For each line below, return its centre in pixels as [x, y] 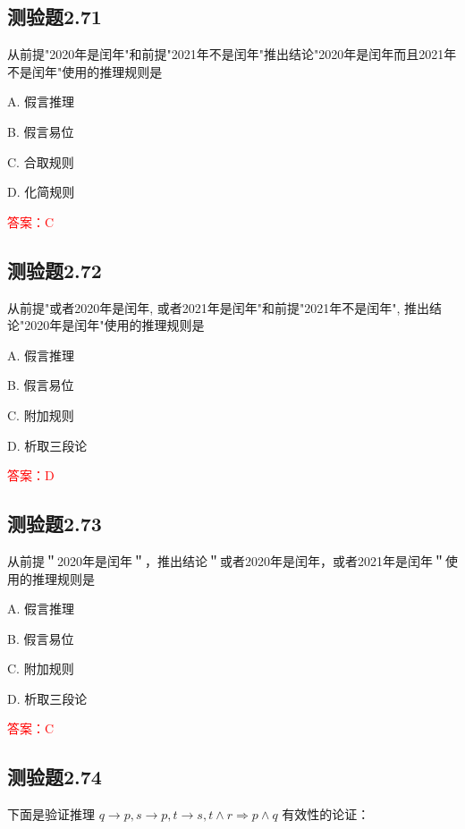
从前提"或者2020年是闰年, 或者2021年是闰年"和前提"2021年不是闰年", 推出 [219, 307]
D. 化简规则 [41, 192]
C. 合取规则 [41, 161]
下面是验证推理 [51, 814]
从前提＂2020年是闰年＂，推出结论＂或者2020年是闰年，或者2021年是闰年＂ [226, 560]
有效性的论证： [326, 814]
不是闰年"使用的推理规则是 [85, 71]
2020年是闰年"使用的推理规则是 [114, 325]
